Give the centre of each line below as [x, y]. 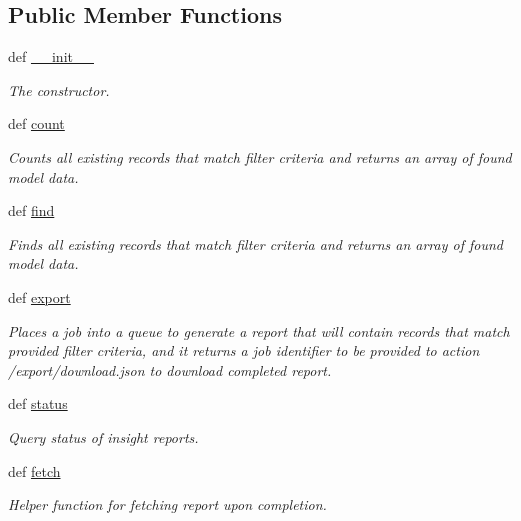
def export [39, 296]
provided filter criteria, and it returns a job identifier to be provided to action [244, 350]
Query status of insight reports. [103, 436]
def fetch [34, 470]
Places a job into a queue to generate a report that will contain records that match [259, 330]
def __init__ [51, 56]
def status [38, 403]
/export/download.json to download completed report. [170, 369]
